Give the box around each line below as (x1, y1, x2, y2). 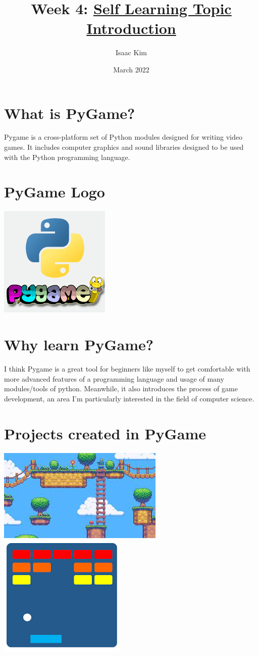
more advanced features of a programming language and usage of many (4, 373, 224, 384)
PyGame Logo (4, 181, 105, 202)
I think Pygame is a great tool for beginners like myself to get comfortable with (4, 363, 250, 374)
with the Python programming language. (4, 151, 130, 162)
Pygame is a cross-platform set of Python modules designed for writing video (4, 132, 242, 142)
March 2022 (113, 64, 149, 74)
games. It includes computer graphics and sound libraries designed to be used (4, 142, 244, 152)
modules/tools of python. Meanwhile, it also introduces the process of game (4, 383, 238, 394)
